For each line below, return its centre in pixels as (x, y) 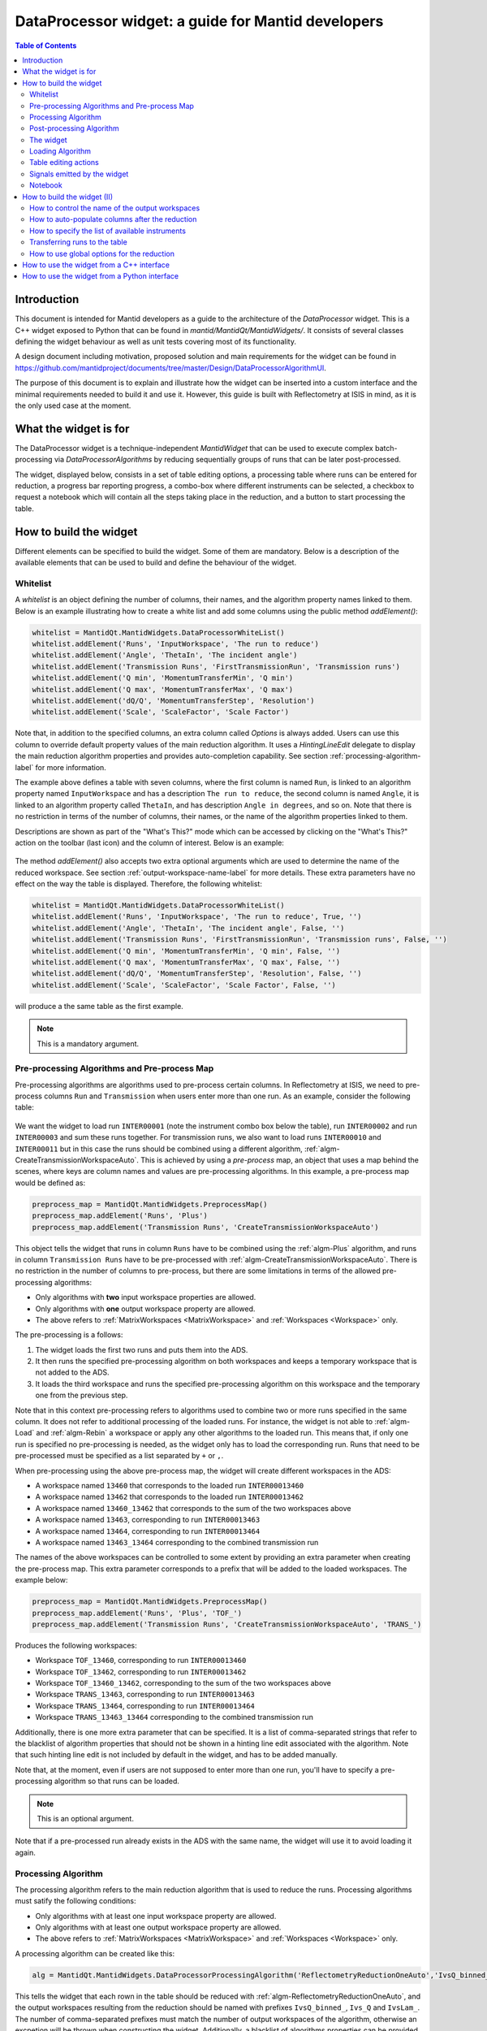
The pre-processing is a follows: (69, 1335)
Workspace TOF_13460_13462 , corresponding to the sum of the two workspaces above (183, 1683)
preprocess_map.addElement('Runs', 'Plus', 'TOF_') (137, 1613)
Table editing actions (64, 162)
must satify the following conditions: (76, 1901)
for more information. (71, 767)
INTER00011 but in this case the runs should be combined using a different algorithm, (159, 1149)
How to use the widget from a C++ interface (96, 265)
